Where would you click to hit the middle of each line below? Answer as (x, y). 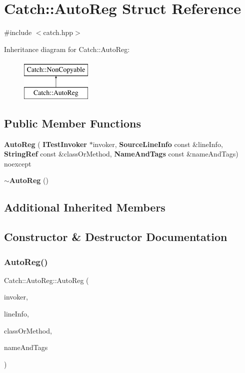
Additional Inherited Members (85, 207)
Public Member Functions (72, 123)
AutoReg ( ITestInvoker (45, 144)
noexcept (18, 163)
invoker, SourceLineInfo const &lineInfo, (158, 144)
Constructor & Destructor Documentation (116, 237)
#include (18, 32)
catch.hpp (58, 32)
